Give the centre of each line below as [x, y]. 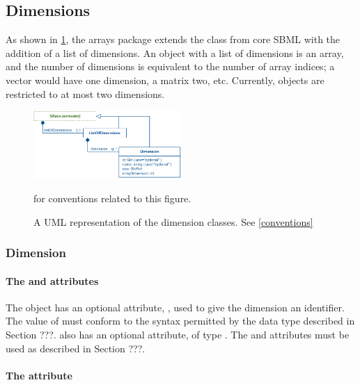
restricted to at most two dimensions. [85, 93]
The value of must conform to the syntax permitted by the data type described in [180, 321]
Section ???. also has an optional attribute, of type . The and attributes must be [178, 334]
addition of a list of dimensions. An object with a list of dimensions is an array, [175, 52]
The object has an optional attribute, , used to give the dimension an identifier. [175, 307]
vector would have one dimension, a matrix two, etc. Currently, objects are [165, 80]
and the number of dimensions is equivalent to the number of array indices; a [170, 66]
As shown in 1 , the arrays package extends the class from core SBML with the [173, 39]
